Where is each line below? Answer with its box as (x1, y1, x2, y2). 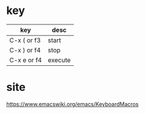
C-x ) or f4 (9, 46, 41, 54)
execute (48, 55, 71, 64)
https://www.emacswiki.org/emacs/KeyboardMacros (6, 100, 139, 107)
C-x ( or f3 (9, 36, 41, 45)
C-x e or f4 (9, 55, 42, 64)
